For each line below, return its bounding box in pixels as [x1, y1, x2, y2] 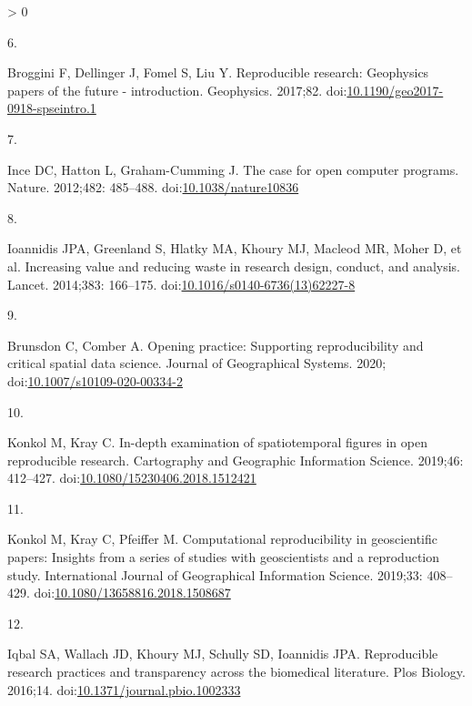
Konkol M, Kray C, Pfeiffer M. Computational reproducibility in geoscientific [7, 529, 437, 548]
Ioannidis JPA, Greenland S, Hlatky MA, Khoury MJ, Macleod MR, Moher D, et [7, 239, 462, 258]
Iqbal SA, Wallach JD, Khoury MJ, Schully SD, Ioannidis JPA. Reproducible [7, 644, 438, 663]
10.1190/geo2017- [346, 80, 444, 99]
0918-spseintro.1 [7, 98, 96, 118]
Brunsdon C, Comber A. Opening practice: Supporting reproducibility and [7, 335, 424, 354]
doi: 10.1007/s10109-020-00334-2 [7, 371, 183, 390]
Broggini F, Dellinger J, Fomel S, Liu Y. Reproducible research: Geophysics [7, 63, 429, 82]
